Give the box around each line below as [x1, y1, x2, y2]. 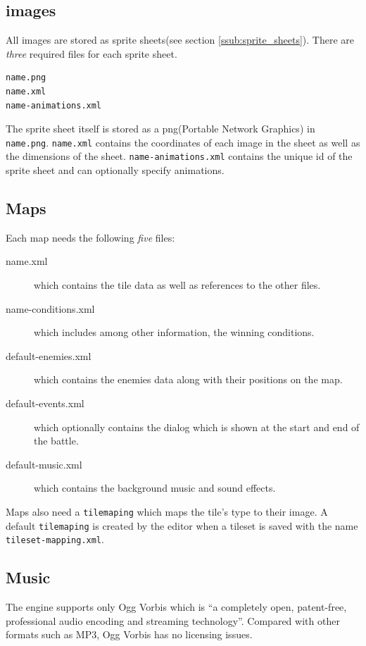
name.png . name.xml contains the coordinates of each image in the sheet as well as [6, 135, 360, 149]
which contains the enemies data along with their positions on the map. [34, 372, 343, 387]
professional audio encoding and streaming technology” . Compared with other [6, 613, 340, 628]
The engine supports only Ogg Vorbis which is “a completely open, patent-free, [6, 600, 347, 614]
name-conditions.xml [6, 301, 95, 316]
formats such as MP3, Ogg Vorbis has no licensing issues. [6, 627, 253, 642]
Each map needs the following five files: [6, 230, 175, 244]
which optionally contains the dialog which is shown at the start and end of [34, 419, 360, 434]
